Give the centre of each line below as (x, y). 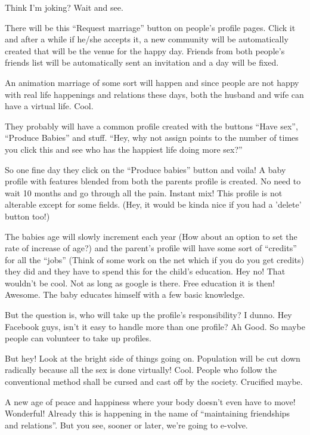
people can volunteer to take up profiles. (78, 338)
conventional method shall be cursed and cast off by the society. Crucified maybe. (154, 382)
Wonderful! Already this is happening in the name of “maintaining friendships (148, 413)
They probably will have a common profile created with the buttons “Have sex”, (151, 126)
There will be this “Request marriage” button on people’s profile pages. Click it (150, 27)
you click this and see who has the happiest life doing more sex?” (124, 149)
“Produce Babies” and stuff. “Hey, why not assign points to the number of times (152, 138)
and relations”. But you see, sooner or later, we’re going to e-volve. (126, 425)
